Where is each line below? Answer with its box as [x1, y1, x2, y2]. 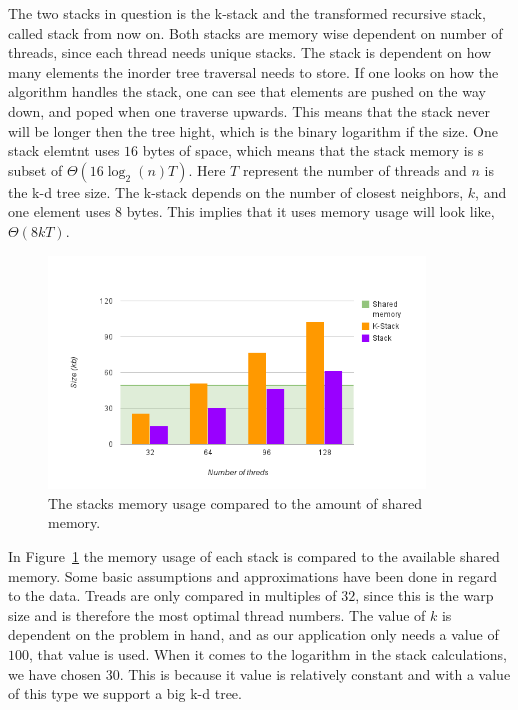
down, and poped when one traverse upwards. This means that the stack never [8, 100, 490, 121]
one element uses [8, 201, 111, 222]
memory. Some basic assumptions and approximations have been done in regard [8, 565, 497, 586]
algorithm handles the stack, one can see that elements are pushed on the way [8, 81, 486, 102]
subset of [8, 159, 63, 180]
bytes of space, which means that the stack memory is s [142, 140, 484, 161]
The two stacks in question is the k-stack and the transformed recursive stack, [8, 3, 486, 23]
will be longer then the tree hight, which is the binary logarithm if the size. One [8, 120, 498, 141]
